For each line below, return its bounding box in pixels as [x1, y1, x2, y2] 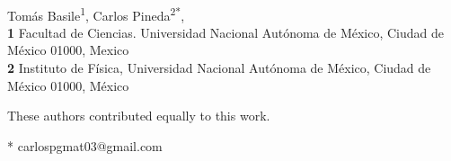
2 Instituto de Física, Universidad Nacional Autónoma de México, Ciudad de [7, 58, 431, 77]
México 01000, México [7, 76, 129, 94]
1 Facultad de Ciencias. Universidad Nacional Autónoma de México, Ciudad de [7, 22, 445, 41]
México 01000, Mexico [7, 40, 129, 59]
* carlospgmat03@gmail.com [7, 136, 163, 155]
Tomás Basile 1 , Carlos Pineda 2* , [7, 3, 185, 24]
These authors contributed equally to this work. [7, 106, 270, 125]
